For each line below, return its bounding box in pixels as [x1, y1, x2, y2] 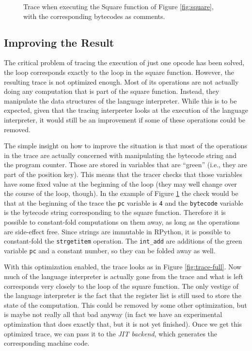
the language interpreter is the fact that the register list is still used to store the [4, 290, 241, 300]
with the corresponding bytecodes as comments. [23, 11, 165, 21]
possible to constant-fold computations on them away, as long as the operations [4, 216, 240, 227]
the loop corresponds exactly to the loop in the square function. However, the [4, 67, 234, 77]
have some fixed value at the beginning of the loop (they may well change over [4, 178, 237, 189]
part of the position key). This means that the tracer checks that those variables [4, 169, 242, 179]
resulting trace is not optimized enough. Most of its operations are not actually [4, 76, 239, 87]
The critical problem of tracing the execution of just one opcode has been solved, [4, 57, 245, 68]
